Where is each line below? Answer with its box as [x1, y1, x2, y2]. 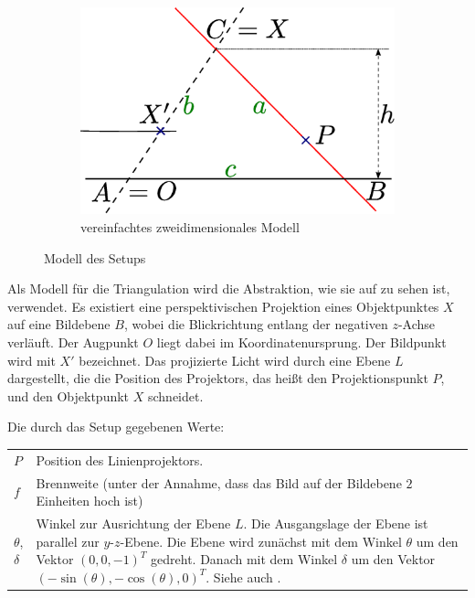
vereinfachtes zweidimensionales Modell [80, 218, 300, 237]
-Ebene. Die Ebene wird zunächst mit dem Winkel [120, 531, 402, 550]
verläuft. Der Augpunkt [7, 332, 139, 351]
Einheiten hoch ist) [36, 491, 143, 510]
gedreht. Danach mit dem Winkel [151, 550, 338, 569]
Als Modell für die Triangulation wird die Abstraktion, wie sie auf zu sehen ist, [7, 279, 450, 298]
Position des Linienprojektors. [36, 450, 204, 469]
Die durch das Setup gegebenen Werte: [7, 417, 225, 436]
